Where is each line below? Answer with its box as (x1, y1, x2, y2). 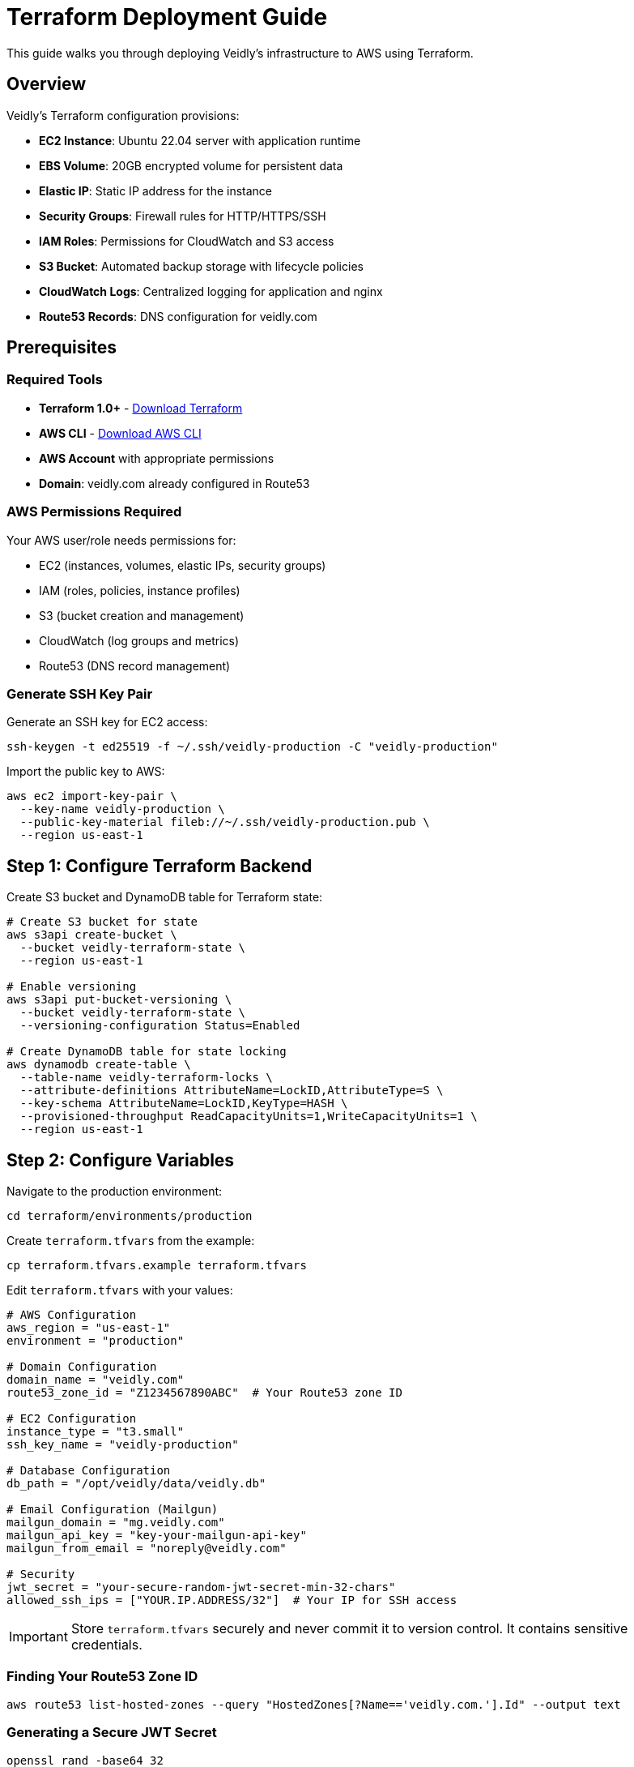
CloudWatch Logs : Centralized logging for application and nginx (39, 284, 383, 298)
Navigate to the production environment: (6, 1184, 223, 1198)
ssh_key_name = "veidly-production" (6, 1438, 239, 1451)
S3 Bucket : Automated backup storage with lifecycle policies (39, 259, 364, 273)
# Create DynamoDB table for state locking (6, 1045, 287, 1059)
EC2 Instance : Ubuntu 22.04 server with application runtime (39, 133, 361, 148)
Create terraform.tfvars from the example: (6, 1234, 255, 1247)
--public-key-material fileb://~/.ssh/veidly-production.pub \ (19, 815, 430, 829)
